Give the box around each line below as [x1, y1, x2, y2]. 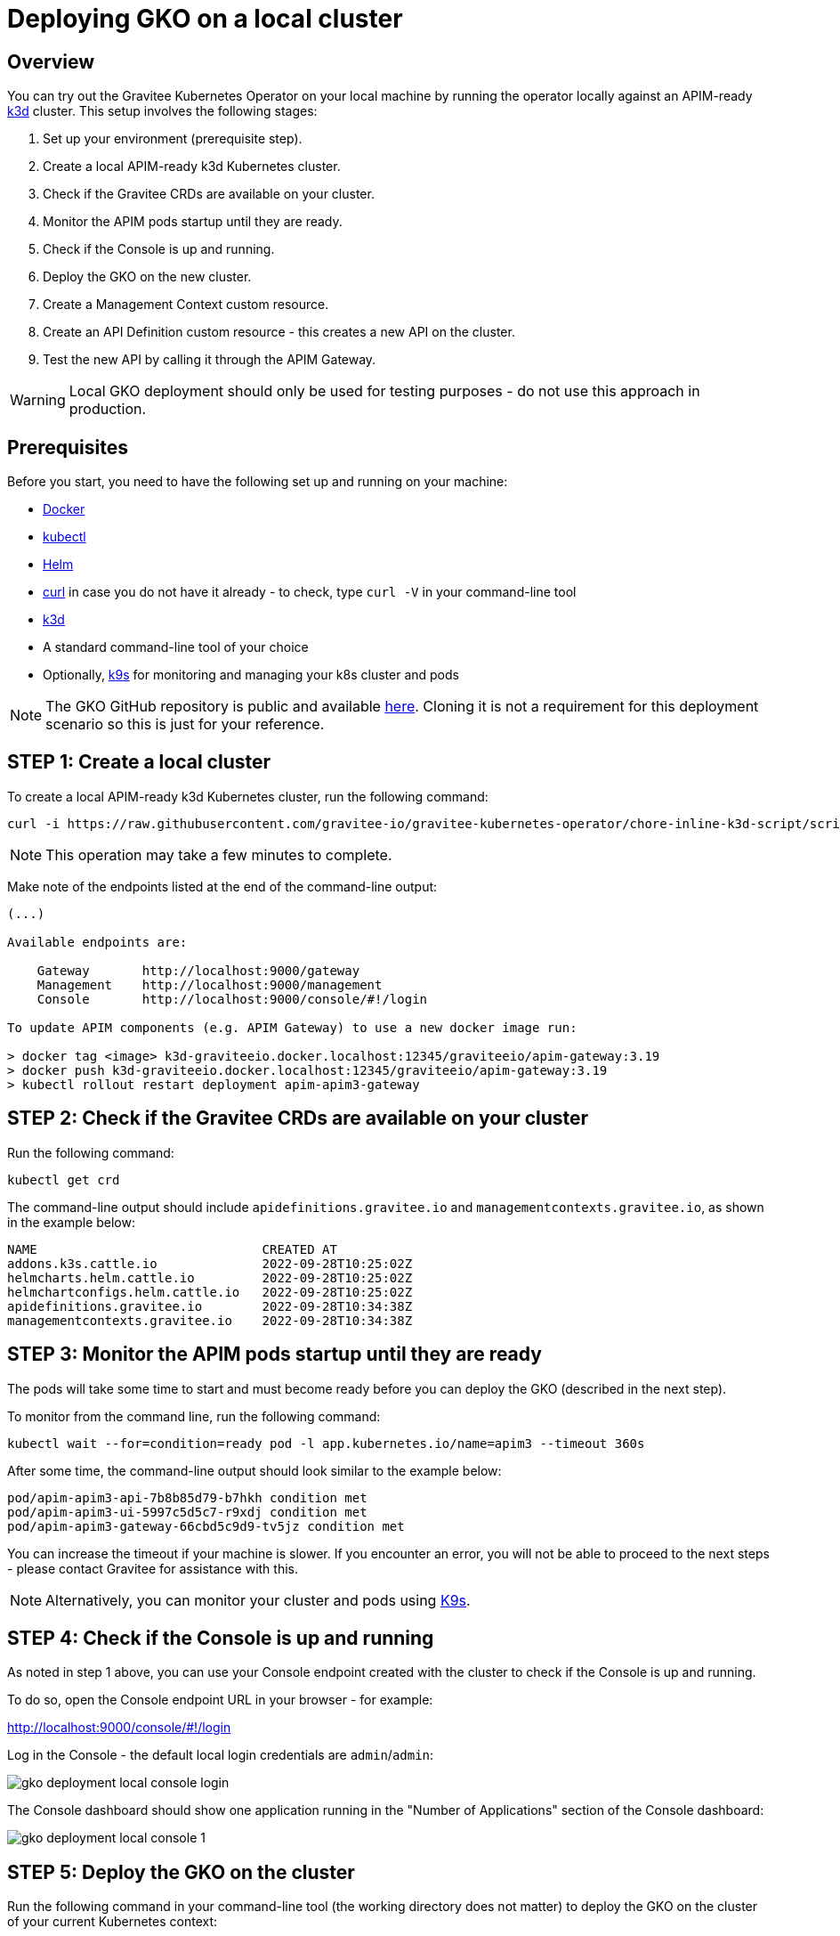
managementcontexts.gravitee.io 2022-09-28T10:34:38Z [7, 1313, 413, 1328]
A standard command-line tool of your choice [43, 639, 309, 655]
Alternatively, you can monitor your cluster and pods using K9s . [45, 1590, 471, 1609]
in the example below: [7, 1214, 135, 1230]
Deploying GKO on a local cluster [7, 4, 403, 34]
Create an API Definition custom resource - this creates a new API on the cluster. [43, 324, 515, 340]
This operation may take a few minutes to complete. [45, 845, 392, 864]
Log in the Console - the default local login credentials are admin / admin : [7, 1747, 434, 1763]
